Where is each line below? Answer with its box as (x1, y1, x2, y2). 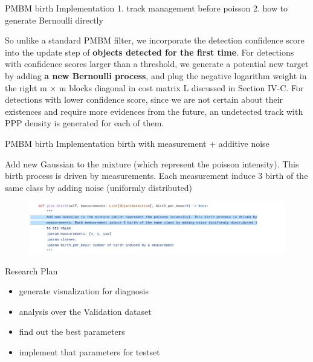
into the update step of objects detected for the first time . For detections (5, 45, 294, 58)
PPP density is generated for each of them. (5, 117, 164, 129)
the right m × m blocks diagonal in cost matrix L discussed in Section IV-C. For (5, 81, 304, 94)
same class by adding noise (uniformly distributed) (5, 181, 193, 193)
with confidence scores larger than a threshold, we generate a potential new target (5, 57, 309, 70)
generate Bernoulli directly (5, 13, 103, 26)
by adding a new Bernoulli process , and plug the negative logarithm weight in (5, 69, 307, 82)
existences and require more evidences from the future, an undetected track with (5, 105, 303, 117)
